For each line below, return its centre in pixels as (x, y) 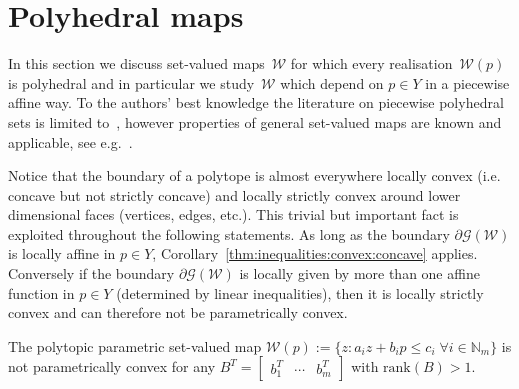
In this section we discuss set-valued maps (136, 63)
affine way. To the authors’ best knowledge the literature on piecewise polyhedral (256, 102)
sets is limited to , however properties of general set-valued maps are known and (255, 121)
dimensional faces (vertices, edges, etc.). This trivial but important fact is (233, 214)
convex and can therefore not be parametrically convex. (178, 312)
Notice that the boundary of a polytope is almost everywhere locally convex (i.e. (254, 175)
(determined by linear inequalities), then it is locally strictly (300, 292)
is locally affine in (62, 253)
